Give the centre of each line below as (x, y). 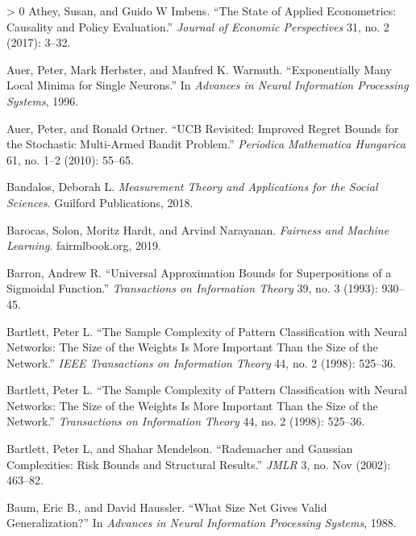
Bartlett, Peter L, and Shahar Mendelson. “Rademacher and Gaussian (180, 449)
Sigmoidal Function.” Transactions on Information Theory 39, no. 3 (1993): (192, 288)
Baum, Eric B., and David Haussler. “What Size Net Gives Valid (167, 507)
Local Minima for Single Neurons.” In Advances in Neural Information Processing (208, 85)
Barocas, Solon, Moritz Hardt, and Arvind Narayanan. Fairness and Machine (198, 229)
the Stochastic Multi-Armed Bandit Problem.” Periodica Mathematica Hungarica (206, 144)
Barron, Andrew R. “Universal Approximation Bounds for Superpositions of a (199, 272)
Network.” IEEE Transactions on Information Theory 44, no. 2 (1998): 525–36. (202, 362)
